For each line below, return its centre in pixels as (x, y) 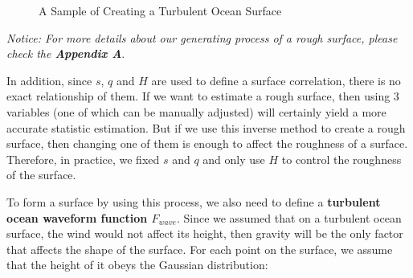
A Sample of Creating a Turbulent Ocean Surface (160, 10)
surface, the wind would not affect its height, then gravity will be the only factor (205, 233)
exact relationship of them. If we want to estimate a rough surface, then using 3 (203, 96)
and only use (234, 159)
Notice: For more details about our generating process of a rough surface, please (202, 37)
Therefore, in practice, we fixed (83, 159)
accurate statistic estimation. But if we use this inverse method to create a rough (206, 127)
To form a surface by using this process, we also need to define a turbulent (194, 201)
